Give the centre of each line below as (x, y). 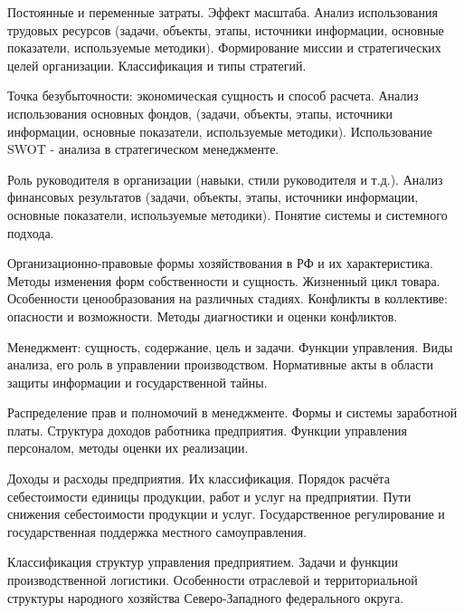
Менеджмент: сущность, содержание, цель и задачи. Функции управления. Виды (230, 346)
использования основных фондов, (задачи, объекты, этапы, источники (200, 113)
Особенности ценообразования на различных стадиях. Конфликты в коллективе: (227, 298)
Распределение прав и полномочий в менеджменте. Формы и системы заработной (232, 412)
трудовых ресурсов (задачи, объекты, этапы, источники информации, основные (226, 29)
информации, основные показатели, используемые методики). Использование (220, 131)
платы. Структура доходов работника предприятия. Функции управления (207, 430)
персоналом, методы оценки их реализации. (128, 448)
